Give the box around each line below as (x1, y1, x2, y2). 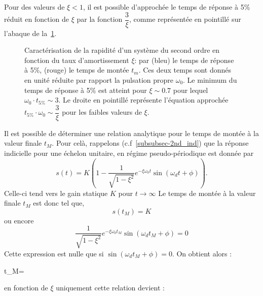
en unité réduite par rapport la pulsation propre (24, 75, 173, 85)
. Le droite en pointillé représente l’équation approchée (58, 94, 229, 105)
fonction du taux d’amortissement (24, 54, 129, 65)
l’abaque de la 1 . (4, 27, 57, 38)
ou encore (4, 215, 34, 225)
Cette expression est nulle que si (4, 248, 104, 258)
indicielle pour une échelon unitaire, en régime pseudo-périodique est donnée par (4, 148, 254, 158)
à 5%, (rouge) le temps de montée (24, 64, 129, 75)
